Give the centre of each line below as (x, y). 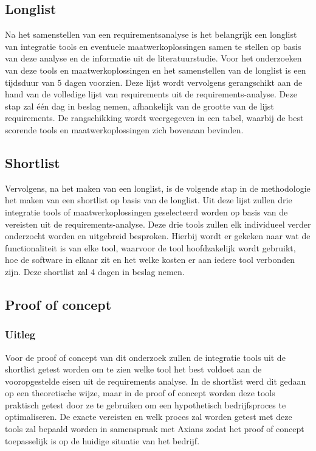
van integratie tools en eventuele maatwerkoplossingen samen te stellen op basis (153, 46)
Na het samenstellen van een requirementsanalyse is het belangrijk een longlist (151, 34)
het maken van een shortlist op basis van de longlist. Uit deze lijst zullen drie (149, 200)
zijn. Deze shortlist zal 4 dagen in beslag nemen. (95, 271)
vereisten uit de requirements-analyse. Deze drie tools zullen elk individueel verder (158, 224)
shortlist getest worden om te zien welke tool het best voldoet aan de (133, 369)
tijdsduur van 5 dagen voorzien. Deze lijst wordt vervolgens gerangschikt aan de (154, 82)
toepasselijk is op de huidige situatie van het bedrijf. (102, 440)
